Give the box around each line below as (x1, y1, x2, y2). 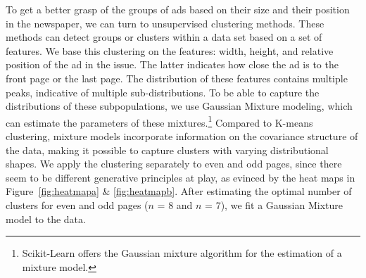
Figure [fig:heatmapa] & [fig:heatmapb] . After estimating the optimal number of (6, 184, 352, 198)
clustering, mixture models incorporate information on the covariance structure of (6, 129, 358, 143)
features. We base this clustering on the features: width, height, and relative (6, 43, 334, 58)
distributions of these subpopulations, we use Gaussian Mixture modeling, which (6, 99, 353, 113)
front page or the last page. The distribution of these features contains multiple (6, 70, 348, 85)
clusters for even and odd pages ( (6, 197, 149, 212)
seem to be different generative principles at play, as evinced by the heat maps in (6, 170, 355, 184)
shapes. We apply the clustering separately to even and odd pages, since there (6, 156, 342, 171)
